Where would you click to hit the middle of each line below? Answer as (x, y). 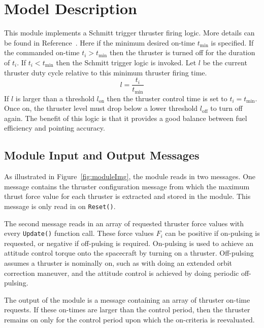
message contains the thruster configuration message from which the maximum (127, 186)
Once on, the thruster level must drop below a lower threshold (101, 108)
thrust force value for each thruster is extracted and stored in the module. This (127, 196)
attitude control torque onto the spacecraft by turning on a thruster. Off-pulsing (129, 253)
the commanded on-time (42, 52)
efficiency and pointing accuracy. (55, 128)
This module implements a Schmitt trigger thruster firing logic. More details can (129, 33)
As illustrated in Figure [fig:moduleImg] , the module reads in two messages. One (130, 176)
